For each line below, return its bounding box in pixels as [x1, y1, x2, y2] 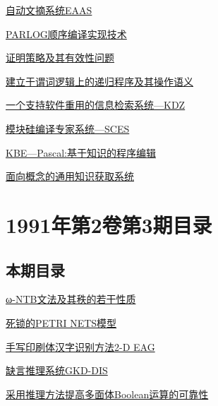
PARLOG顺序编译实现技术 [6, 26, 127, 41]
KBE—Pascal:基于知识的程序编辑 [6, 145, 156, 160]
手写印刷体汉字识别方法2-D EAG [6, 339, 155, 354]
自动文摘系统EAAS [6, 3, 92, 17]
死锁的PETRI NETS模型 [6, 315, 117, 330]
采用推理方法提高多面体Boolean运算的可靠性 [6, 386, 209, 401]
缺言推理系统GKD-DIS [6, 363, 108, 378]
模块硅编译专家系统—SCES [6, 121, 130, 136]
